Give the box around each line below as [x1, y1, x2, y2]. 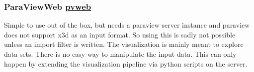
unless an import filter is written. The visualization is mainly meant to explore [4, 39, 244, 49]
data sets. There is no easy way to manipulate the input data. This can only [4, 49, 237, 59]
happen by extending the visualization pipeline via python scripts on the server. [4, 58, 248, 69]
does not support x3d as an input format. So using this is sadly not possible [4, 29, 236, 39]
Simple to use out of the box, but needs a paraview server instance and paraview [4, 20, 250, 30]
